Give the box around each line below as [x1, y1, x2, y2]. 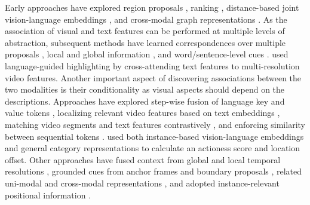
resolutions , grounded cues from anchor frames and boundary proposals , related [5, 165, 302, 178]
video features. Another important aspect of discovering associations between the [5, 71, 302, 84]
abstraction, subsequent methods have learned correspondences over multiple [5, 36, 286, 48]
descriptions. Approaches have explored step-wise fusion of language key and [5, 94, 285, 107]
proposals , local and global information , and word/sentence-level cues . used [5, 48, 288, 60]
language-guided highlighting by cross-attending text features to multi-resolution [5, 59, 300, 72]
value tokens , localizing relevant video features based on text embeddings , [5, 106, 280, 119]
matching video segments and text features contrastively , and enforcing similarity [5, 118, 305, 130]
